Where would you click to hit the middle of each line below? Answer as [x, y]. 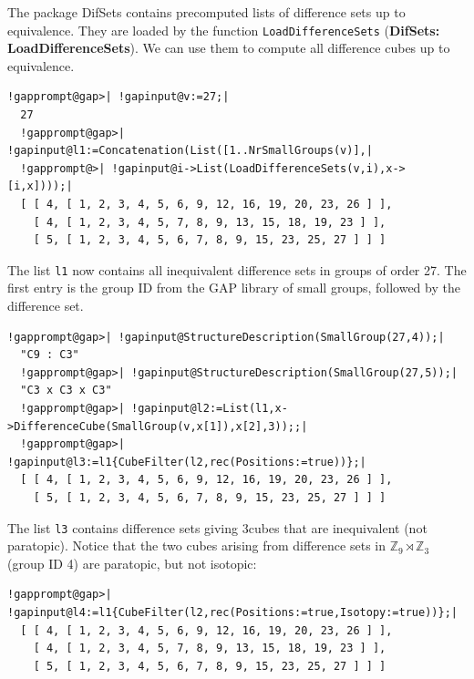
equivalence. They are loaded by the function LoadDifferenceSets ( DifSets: [224, 30]
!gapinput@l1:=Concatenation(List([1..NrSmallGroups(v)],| [190, 151]
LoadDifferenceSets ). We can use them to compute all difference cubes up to [229, 48]
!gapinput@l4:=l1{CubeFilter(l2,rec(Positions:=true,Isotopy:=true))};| [232, 612]
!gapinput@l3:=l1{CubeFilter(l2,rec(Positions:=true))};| [187, 462]
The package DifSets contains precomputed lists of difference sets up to [206, 12]
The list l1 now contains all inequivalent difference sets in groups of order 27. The [237, 269]
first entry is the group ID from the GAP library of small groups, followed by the [234, 288]
